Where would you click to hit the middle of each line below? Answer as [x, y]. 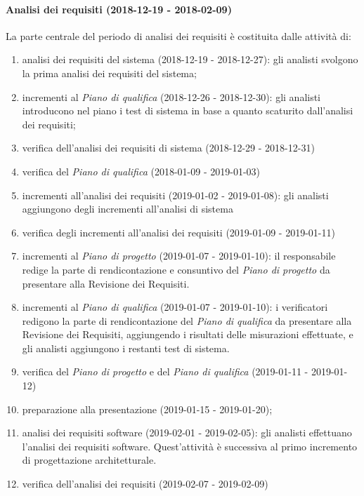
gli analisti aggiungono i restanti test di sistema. [126, 348]
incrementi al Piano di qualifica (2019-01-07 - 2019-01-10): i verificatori [175, 307]
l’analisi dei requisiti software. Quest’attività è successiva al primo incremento [190, 446]
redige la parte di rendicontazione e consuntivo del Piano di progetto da [176, 269]
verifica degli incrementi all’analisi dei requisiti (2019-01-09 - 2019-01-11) [178, 232]
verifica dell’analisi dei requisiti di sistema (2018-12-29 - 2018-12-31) [168, 148]
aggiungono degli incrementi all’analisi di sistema [128, 209]
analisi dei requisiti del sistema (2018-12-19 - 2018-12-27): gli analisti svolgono [190, 59]
